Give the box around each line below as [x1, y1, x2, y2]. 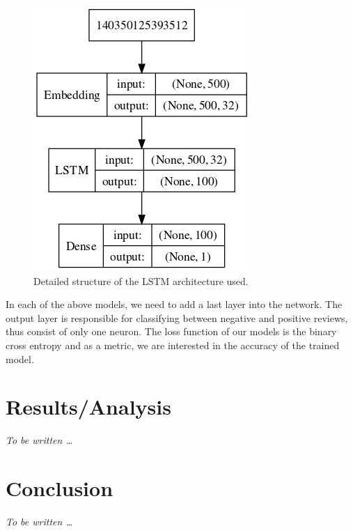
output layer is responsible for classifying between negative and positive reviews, [6, 310, 348, 325]
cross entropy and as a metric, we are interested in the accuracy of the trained [6, 337, 340, 352]
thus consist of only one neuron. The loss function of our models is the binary [6, 324, 337, 339]
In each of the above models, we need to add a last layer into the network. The [6, 297, 343, 311]
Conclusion [6, 474, 113, 502]
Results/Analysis [6, 392, 171, 421]
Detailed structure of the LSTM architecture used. [33, 273, 249, 288]
